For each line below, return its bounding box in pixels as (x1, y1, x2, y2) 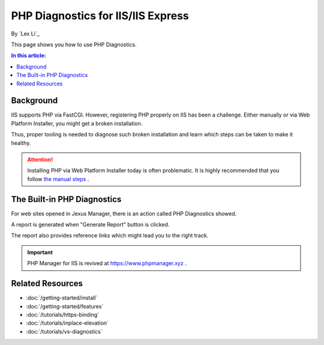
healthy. (11, 139, 31, 147)
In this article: (11, 52, 46, 60)
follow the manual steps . (27, 175, 89, 183)
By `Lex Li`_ (11, 30, 40, 37)
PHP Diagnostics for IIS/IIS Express (11, 9, 189, 22)
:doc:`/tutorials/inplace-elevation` (26, 319, 109, 327)
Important (27, 248, 53, 255)
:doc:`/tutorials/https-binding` (26, 311, 100, 318)
